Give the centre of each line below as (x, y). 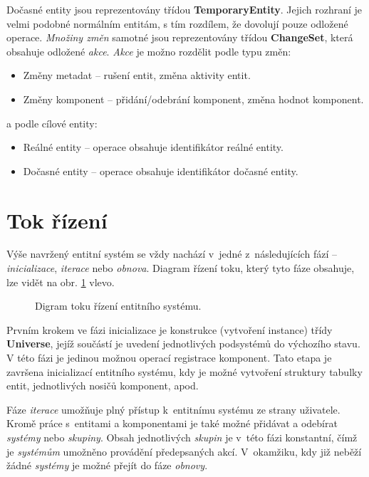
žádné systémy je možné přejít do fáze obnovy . (107, 465)
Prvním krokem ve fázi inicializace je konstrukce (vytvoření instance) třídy (170, 329)
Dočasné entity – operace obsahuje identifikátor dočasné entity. (161, 171)
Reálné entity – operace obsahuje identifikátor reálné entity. (153, 147)
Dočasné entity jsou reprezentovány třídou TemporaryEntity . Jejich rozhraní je (184, 9)
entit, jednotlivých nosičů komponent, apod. (103, 386)
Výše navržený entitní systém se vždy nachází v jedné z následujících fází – (172, 254)
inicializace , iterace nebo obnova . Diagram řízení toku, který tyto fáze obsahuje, (181, 268)
